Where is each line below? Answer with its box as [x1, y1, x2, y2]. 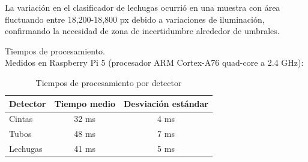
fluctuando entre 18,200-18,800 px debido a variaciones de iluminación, [5, 13, 265, 25]
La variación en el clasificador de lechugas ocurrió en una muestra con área [5, 1, 280, 13]
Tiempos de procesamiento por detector [35, 76, 182, 88]
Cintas [9, 112, 33, 125]
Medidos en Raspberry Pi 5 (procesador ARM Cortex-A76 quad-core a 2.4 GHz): [5, 56, 304, 69]
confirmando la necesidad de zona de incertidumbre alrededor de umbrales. [5, 25, 280, 37]
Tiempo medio [54, 97, 115, 109]
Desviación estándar [123, 97, 209, 109]
